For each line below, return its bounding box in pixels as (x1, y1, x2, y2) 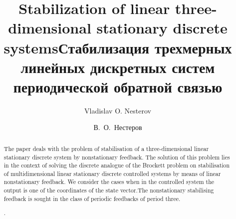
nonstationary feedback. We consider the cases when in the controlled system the (3, 177, 215, 186)
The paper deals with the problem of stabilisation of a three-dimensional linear (3, 144, 209, 152)
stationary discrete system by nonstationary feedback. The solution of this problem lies (3, 152, 230, 161)
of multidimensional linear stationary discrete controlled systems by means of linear (3, 169, 221, 177)
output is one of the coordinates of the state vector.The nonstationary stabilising (3, 186, 214, 194)
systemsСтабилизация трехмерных (3, 37, 232, 57)
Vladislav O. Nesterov (84, 105, 151, 115)
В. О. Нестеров (93, 122, 142, 132)
